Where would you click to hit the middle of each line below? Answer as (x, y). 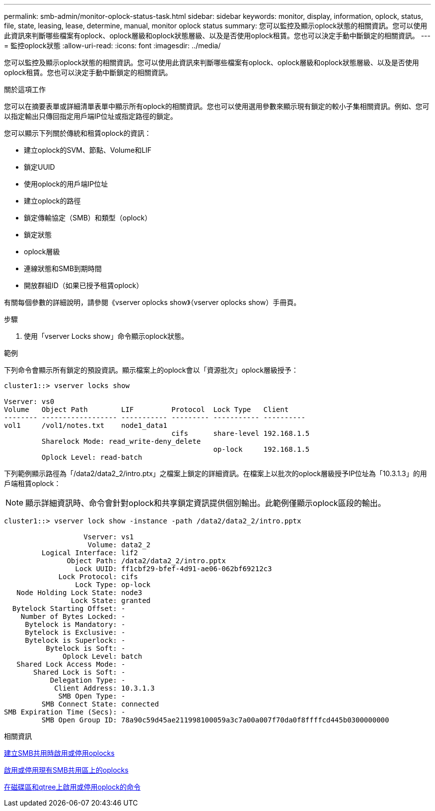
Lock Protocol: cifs (98, 577)
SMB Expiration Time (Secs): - (65, 712)
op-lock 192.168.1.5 (261, 449)
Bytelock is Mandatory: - (75, 624)
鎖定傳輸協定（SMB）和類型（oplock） (88, 218)
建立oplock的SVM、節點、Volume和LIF (88, 150)
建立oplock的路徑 (52, 201)
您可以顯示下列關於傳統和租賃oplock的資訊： (78, 133)
